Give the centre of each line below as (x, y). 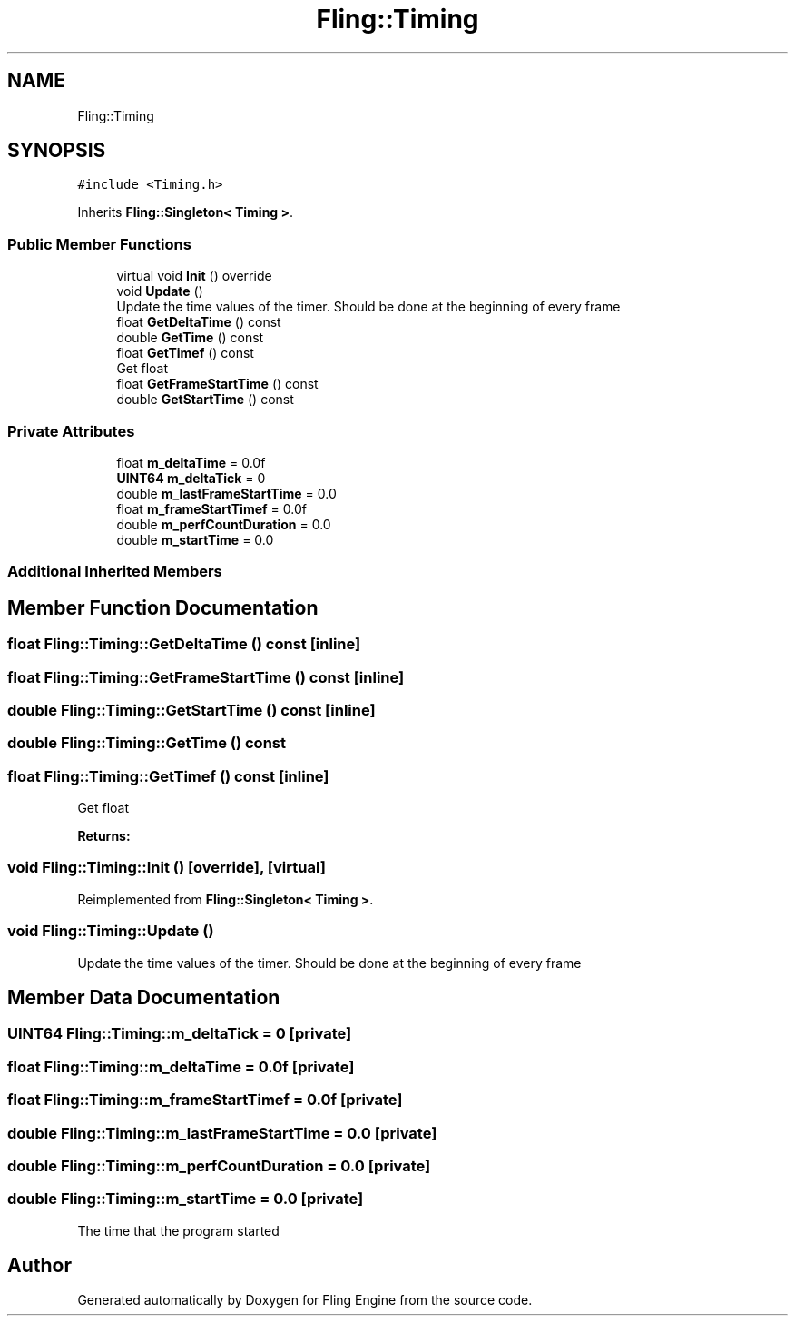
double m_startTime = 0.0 (195, 539)
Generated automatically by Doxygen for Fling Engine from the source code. (305, 1300)
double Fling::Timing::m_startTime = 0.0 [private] (186, 1199)
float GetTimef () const (185, 353)
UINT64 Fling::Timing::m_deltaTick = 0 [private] (180, 1034)
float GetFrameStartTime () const (217, 384)
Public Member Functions (99, 244)
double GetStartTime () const (205, 400)
